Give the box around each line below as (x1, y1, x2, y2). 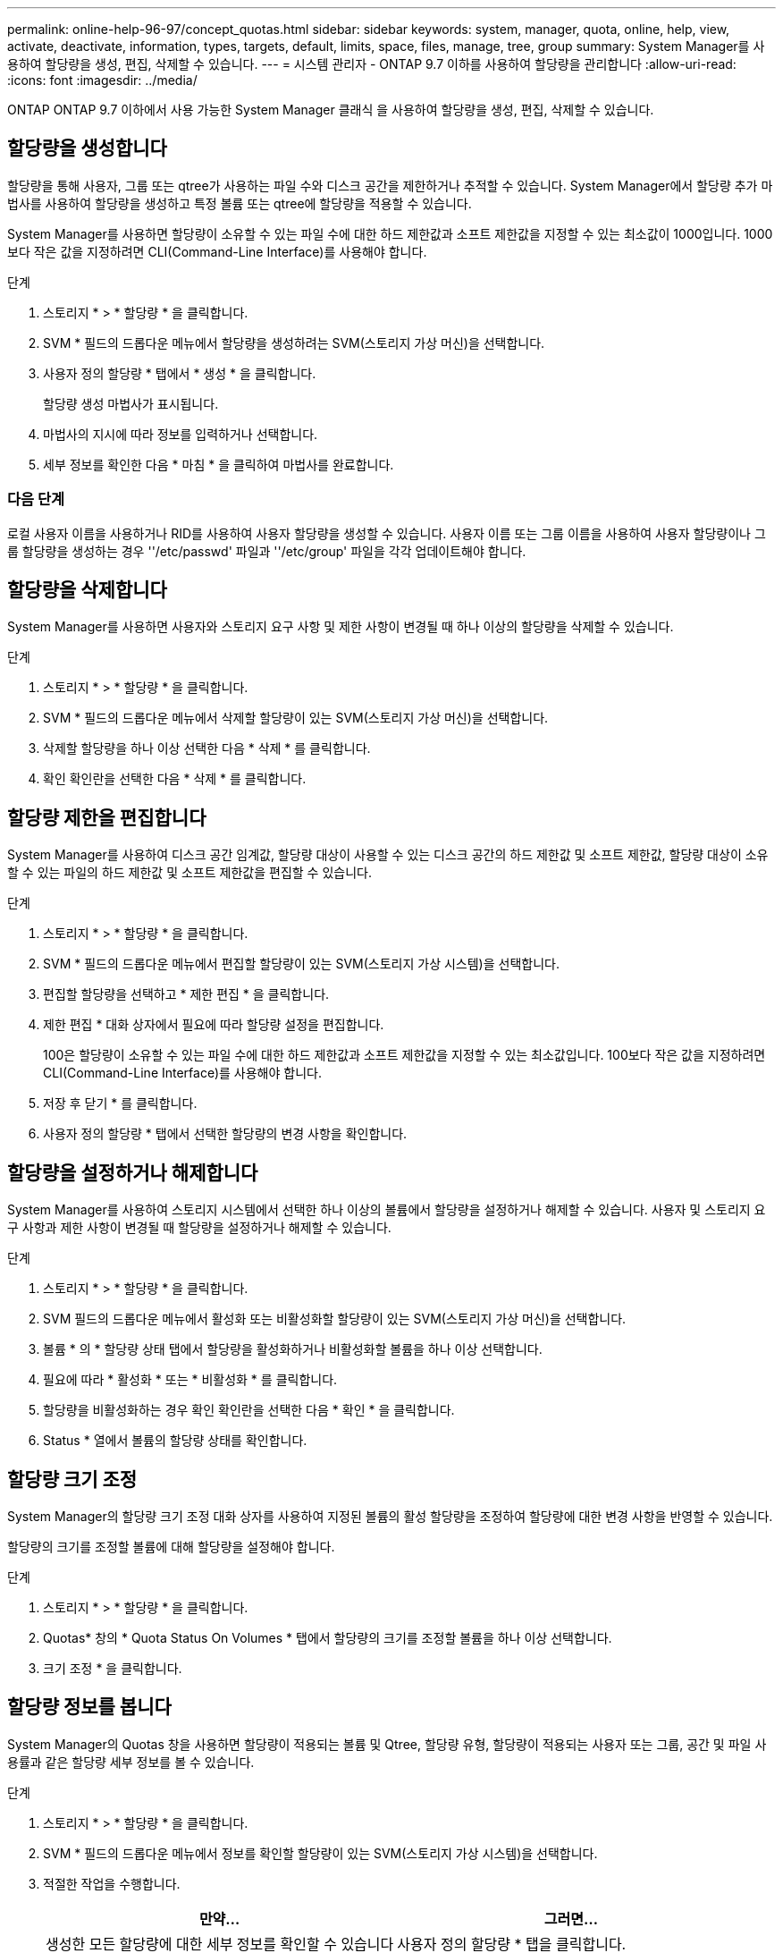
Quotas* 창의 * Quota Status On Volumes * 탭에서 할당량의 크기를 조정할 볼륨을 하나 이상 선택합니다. (43, 1629, 612, 1645)
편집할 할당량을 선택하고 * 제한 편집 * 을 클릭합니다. (43, 986, 330, 1002)
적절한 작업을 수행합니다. (43, 1875, 181, 1891)
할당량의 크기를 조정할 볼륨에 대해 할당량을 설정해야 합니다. (7, 1538, 335, 1554)
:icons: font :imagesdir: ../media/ (7, 72, 198, 88)
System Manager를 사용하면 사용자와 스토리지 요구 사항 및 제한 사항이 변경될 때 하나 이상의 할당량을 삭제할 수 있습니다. (7, 619, 674, 635)
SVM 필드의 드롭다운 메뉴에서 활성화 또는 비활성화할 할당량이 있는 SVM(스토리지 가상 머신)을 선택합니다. (43, 1311, 627, 1327)
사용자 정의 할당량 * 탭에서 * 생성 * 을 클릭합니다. (43, 365, 316, 381)
